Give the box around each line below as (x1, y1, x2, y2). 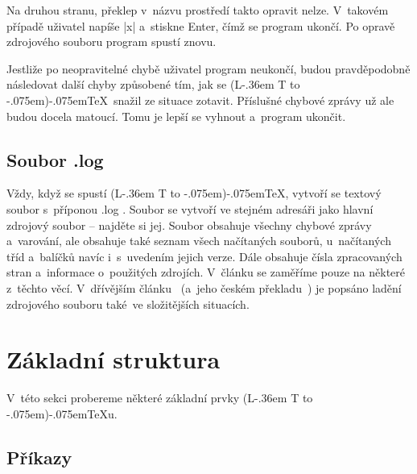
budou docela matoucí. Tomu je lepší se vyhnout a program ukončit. (6, 107, 346, 124)
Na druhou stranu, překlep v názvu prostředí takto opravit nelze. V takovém (6, 2, 389, 18)
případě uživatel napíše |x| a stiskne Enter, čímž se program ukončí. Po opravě (6, 17, 395, 34)
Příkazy (6, 444, 72, 469)
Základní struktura (6, 343, 221, 376)
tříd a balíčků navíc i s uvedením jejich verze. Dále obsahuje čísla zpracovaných (6, 247, 403, 264)
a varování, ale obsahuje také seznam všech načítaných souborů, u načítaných (6, 232, 391, 249)
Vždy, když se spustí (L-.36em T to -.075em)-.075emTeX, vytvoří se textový (6, 185, 382, 202)
